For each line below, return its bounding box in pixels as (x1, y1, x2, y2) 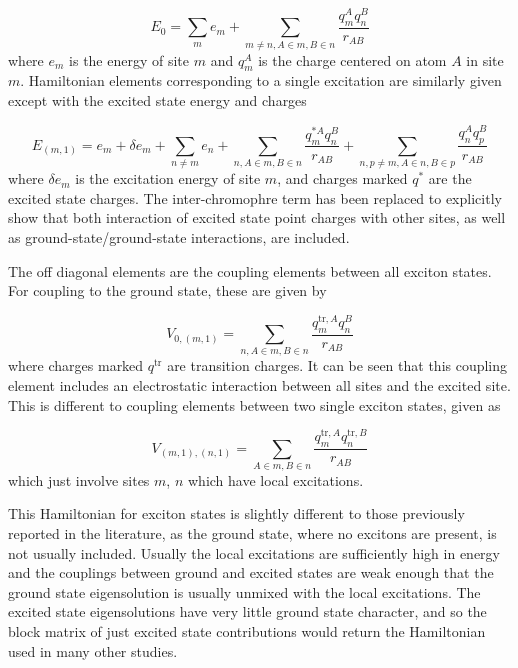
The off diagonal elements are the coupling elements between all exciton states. (8, 260, 492, 281)
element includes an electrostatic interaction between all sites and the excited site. (8, 375, 511, 396)
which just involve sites (8, 469, 150, 490)
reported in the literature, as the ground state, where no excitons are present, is (8, 523, 497, 544)
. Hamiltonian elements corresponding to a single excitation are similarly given (20, 70, 502, 91)
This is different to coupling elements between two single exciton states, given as (8, 394, 501, 415)
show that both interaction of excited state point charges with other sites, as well (8, 207, 506, 228)
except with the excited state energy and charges (8, 90, 307, 111)
